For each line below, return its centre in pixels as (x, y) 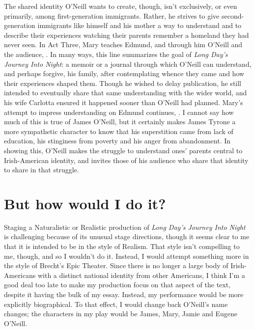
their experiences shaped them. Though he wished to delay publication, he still (123, 83)
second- (233, 15)
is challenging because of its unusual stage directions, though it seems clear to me (127, 236)
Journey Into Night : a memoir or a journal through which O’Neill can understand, (128, 64)
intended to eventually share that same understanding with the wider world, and (126, 93)
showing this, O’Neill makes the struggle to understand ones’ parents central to (123, 150)
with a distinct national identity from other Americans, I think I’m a (141, 275)
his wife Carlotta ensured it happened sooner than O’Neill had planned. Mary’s (124, 102)
